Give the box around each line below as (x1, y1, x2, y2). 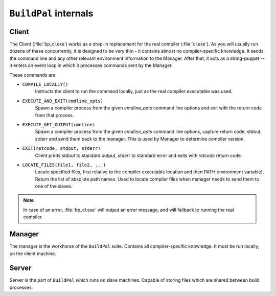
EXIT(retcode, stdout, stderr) (22, 146, 101, 151)
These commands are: (9, 72, 57, 78)
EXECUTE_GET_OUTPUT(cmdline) (22, 122, 96, 127)
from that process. (35, 112, 74, 118)
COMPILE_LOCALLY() (22, 82, 68, 87)
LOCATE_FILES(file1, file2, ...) (22, 162, 106, 168)
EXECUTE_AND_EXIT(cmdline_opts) (22, 98, 103, 104)
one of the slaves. (35, 183, 73, 189)
